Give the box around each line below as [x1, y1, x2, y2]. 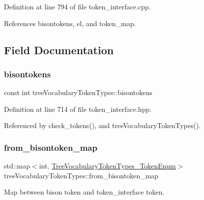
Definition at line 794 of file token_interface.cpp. [4, 1, 151, 11]
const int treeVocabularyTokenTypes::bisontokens [4, 87, 152, 98]
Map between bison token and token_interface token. [4, 187, 165, 197]
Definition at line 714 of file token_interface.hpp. [4, 103, 152, 114]
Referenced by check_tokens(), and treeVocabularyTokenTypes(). [4, 120, 201, 131]
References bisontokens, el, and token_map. [4, 18, 136, 28]
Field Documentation [4, 42, 114, 57]
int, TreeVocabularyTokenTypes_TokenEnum [39, 161, 176, 171]
